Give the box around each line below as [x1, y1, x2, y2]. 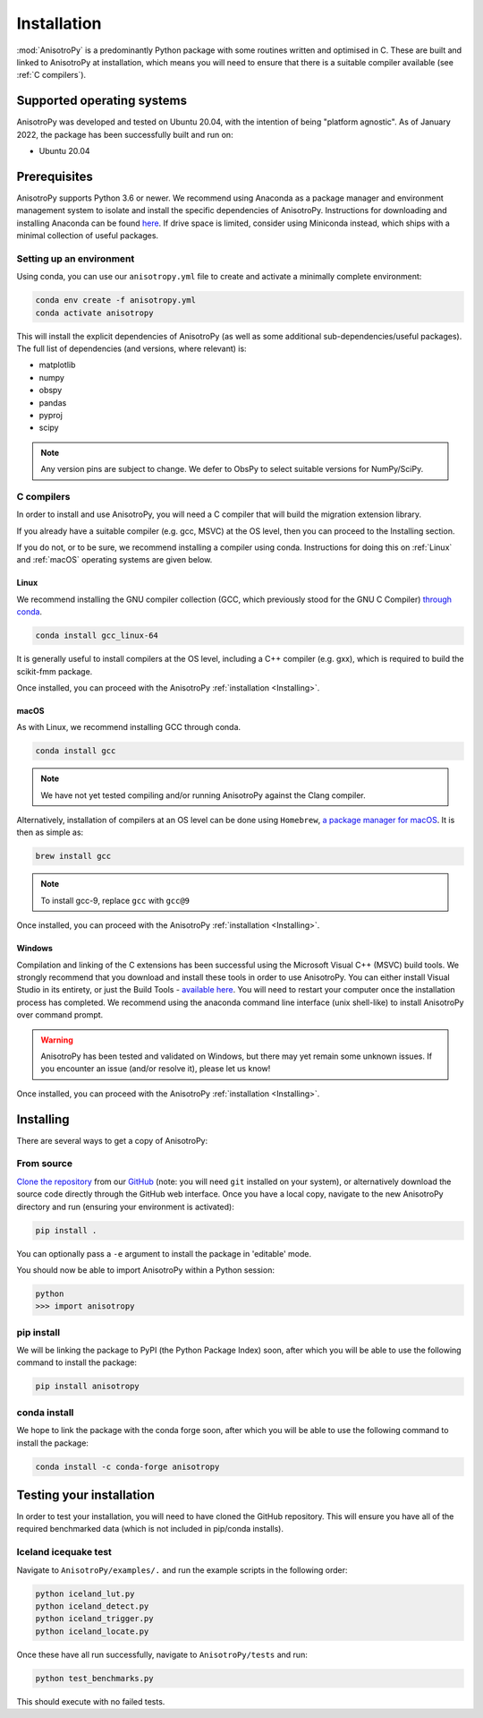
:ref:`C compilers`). [16, 70, 87, 81]
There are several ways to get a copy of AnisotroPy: [16, 1135, 208, 1146]
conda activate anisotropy [35, 307, 154, 318]
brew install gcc [35, 851, 112, 862]
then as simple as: [16, 827, 84, 838]
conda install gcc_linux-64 [35, 631, 158, 640]
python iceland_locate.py [35, 1626, 149, 1636]
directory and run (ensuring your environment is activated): [16, 1201, 234, 1212]
